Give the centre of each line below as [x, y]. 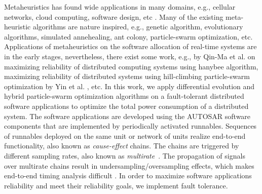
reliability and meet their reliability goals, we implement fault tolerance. [116, 185]
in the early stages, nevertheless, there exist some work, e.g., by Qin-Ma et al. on [130, 56]
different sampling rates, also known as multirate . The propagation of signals [125, 155]
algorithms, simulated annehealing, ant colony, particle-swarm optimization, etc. [128, 36]
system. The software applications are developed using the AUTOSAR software [127, 116]
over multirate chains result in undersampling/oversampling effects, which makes [129, 165]
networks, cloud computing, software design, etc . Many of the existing [114, 16]
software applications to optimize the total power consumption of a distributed [126, 106]
